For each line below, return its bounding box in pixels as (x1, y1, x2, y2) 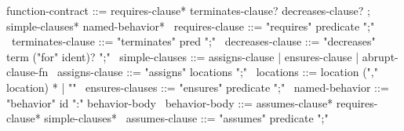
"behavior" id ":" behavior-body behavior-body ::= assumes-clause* (6, 94, 333, 111)
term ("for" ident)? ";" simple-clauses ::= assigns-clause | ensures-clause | (6, 48, 359, 64)
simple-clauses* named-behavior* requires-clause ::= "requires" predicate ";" (6, 17, 375, 34)
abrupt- (362, 48, 399, 64)
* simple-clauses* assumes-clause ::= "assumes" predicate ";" (35, 110, 329, 126)
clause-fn (6, 64, 49, 80)
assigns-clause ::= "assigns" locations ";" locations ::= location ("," (57, 64, 378, 80)
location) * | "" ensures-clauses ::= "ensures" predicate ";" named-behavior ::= (6, 78, 389, 95)
